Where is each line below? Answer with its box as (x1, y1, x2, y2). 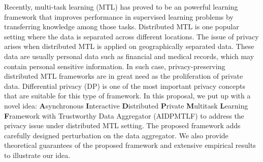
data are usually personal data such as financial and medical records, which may (4, 50, 254, 61)
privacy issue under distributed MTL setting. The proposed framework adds (4, 120, 241, 131)
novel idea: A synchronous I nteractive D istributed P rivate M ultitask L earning (4, 100, 248, 111)
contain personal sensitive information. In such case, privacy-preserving (4, 61, 225, 71)
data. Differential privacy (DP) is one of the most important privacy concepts (4, 80, 246, 91)
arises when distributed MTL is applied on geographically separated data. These (4, 41, 254, 51)
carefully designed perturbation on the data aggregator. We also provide (4, 130, 228, 140)
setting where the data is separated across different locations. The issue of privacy (4, 31, 259, 41)
